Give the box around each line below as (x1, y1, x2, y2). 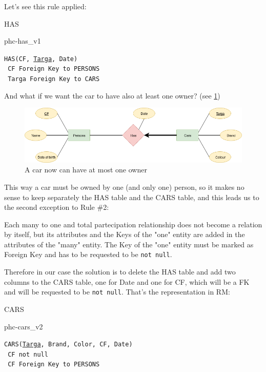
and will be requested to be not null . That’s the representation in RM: (4, 286, 230, 297)
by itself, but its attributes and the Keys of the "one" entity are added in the (4, 229, 245, 240)
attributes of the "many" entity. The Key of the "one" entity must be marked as (4, 239, 254, 249)
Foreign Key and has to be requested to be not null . (4, 249, 172, 260)
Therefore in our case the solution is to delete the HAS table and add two (4, 266, 236, 277)
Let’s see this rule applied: (4, 1, 87, 11)
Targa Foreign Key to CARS (8, 75, 100, 83)
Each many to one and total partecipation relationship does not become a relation (4, 219, 262, 229)
